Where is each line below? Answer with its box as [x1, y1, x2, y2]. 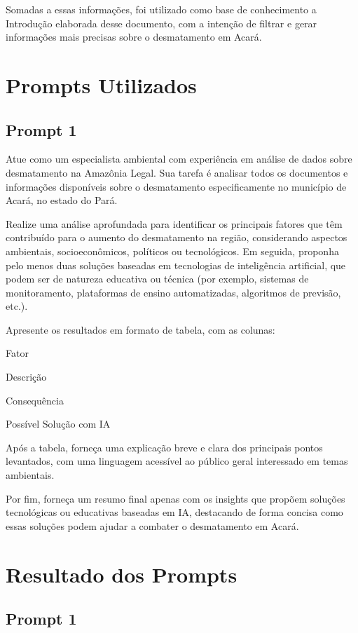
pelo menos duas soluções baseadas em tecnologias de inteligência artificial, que [6, 257, 346, 272]
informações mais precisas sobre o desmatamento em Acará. [6, 29, 262, 44]
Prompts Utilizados [6, 70, 197, 99]
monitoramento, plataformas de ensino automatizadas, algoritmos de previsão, [6, 285, 341, 299]
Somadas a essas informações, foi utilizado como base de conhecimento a [6, 2, 317, 16]
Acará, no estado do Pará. [6, 193, 118, 207]
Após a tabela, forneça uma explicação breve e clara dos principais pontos [6, 440, 323, 454]
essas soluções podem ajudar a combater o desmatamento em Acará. [6, 518, 299, 533]
